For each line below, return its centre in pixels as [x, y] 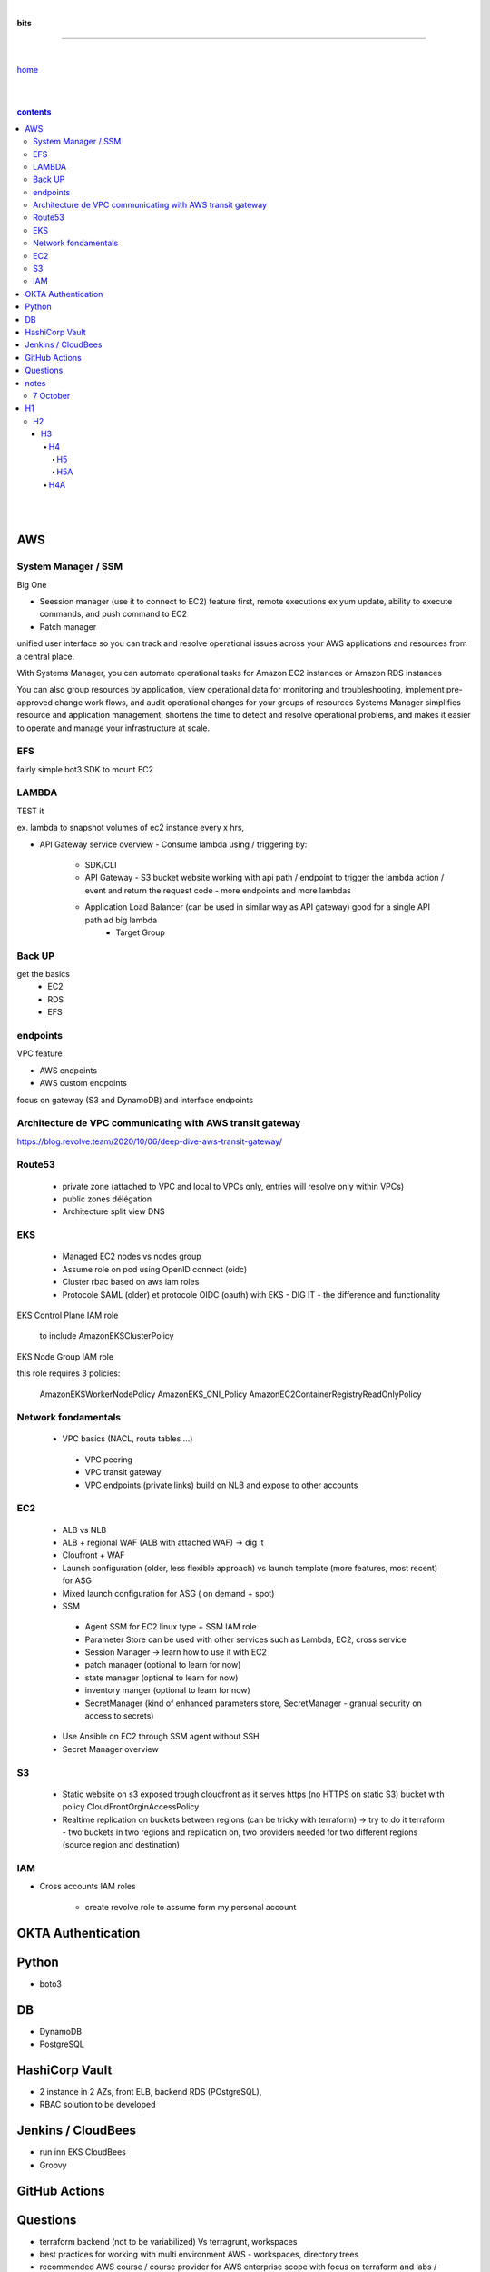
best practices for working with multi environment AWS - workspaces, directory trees [199, 2254]
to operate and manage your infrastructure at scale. [113, 728]
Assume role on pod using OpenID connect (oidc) [155, 1269]
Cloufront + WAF [93, 1555]
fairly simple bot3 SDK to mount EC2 [85, 769]
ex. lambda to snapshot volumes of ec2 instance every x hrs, [131, 828]
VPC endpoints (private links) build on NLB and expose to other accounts [221, 1485]
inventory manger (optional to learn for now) [168, 1690]
